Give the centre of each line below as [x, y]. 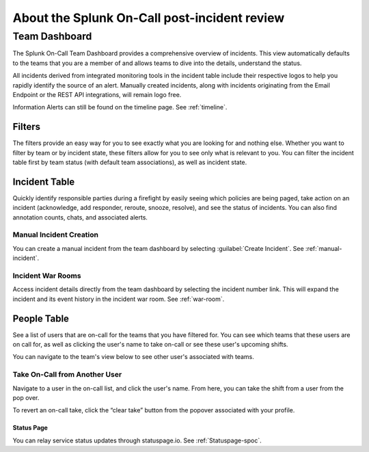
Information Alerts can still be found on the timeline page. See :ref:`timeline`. [120, 107]
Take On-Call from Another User [67, 375]
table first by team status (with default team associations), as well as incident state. [130, 162]
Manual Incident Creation [56, 235]
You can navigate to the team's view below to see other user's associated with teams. [133, 357]
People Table [41, 318]
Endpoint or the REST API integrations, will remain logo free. [97, 94]
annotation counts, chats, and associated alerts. [80, 217]
